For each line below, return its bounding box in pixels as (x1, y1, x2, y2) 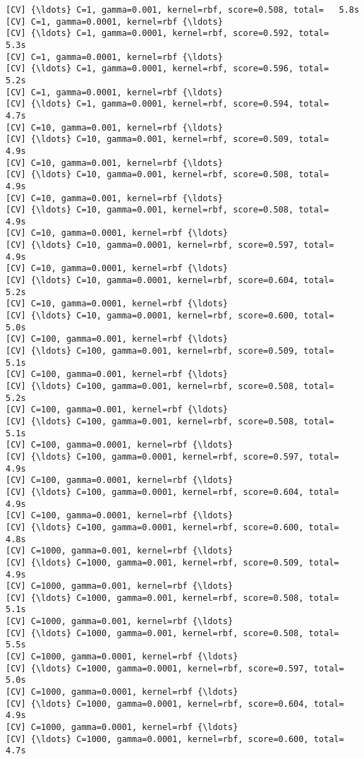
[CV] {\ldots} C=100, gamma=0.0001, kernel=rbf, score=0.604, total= (6, 486, 339, 497)
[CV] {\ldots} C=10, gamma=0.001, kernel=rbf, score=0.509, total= (6, 134, 329, 145)
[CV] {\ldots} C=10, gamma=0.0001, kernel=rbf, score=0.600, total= (6, 311, 334, 321)
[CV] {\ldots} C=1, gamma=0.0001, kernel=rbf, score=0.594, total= (6, 99, 329, 109)
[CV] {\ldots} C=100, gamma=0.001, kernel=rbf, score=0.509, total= (6, 346, 334, 357)
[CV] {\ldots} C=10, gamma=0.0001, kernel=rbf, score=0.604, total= (6, 275, 334, 286)
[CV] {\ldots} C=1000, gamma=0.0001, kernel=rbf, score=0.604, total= (6, 698, 344, 709)
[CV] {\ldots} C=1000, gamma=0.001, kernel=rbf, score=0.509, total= (6, 557, 339, 568)
